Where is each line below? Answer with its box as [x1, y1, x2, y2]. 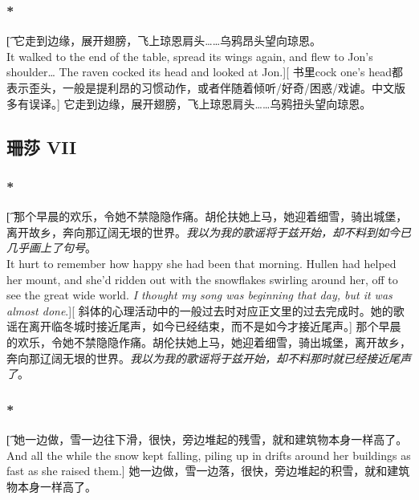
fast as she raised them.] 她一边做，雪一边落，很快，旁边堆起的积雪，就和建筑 [6, 462, 410, 479]
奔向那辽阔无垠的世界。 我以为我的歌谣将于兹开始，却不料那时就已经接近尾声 [6, 349, 411, 366]
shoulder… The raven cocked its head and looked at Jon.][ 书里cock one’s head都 [6, 63, 404, 80]
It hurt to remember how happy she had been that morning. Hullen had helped [6, 254, 397, 271]
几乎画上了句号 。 [6, 239, 96, 256]
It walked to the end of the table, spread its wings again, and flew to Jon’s [6, 47, 373, 64]
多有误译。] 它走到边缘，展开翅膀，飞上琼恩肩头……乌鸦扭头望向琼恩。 [6, 95, 372, 112]
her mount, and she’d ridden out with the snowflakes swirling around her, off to [6, 270, 398, 287]
